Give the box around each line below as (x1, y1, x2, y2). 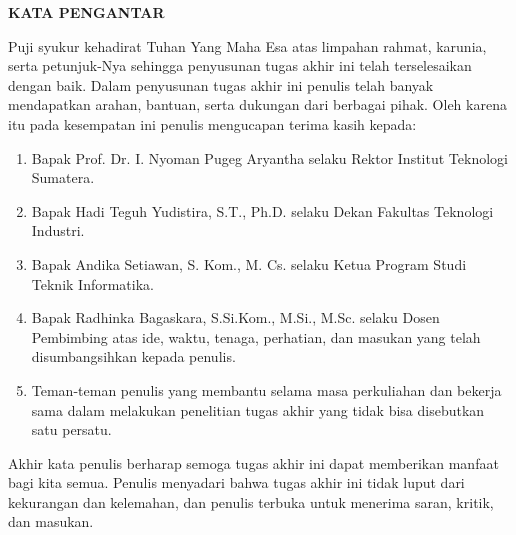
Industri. (31, 220, 85, 241)
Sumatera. (31, 167, 95, 188)
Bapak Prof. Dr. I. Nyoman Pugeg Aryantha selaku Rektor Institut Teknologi (31, 147, 508, 168)
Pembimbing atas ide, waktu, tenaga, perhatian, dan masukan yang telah (31, 326, 481, 347)
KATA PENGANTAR (8, 2, 165, 22)
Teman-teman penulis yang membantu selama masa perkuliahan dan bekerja (31, 379, 502, 400)
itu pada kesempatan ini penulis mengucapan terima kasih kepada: (8, 113, 417, 134)
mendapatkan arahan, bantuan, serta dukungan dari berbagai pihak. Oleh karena (8, 94, 507, 115)
